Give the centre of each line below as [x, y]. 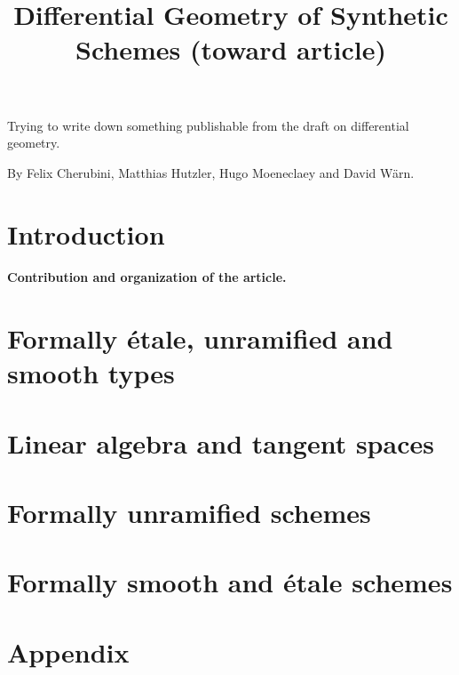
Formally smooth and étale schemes [230, 582]
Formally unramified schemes [189, 513]
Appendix [68, 651]
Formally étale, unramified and [200, 338]
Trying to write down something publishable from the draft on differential [208, 125]
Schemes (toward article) [230, 49]
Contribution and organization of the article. [147, 277]
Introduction [86, 233]
